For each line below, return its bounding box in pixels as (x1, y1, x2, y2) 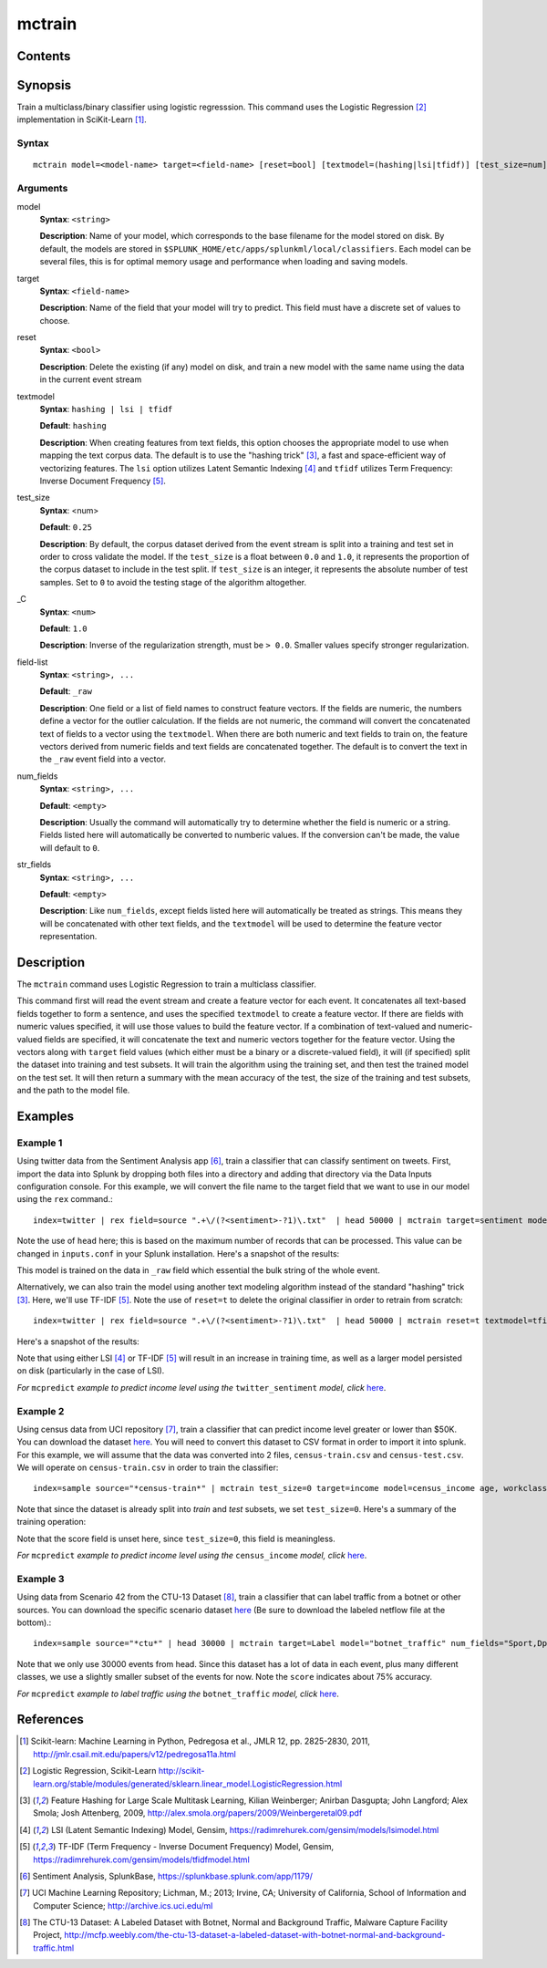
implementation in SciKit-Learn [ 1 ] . (16, 114, 148, 125)
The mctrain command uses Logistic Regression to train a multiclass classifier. (16, 979, 316, 989)
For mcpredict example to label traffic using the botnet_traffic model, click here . (16, 1688, 339, 1699)
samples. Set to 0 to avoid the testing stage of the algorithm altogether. (39, 576, 307, 587)
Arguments (16, 182, 68, 195)
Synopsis (16, 78, 72, 93)
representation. (39, 931, 98, 942)
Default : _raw (39, 686, 93, 697)
